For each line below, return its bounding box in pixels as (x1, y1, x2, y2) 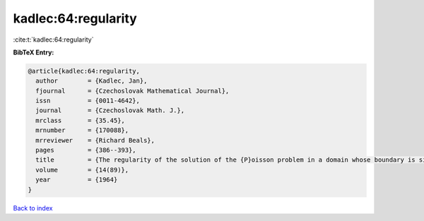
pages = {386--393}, (35, 146, 137, 155)
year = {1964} (35, 176, 118, 184)
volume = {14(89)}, (35, 166, 129, 174)
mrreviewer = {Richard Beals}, (35, 136, 155, 144)
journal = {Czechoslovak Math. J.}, (35, 107, 185, 114)
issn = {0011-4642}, (35, 97, 141, 105)
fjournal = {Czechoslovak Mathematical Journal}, (35, 87, 230, 95)
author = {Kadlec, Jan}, (35, 77, 148, 85)
